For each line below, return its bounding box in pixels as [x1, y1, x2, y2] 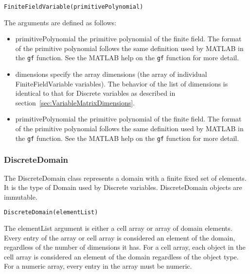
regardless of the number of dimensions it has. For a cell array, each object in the [4, 242, 246, 252]
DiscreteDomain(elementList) [4, 209, 98, 216]
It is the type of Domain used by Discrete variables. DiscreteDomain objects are [4, 182, 242, 192]
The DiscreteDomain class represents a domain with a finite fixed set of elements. [4, 172, 247, 183]
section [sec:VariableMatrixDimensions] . [15, 97, 135, 107]
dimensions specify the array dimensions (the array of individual [15, 69, 207, 79]
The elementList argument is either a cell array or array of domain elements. [4, 223, 232, 233]
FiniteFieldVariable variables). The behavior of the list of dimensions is [15, 78, 228, 88]
